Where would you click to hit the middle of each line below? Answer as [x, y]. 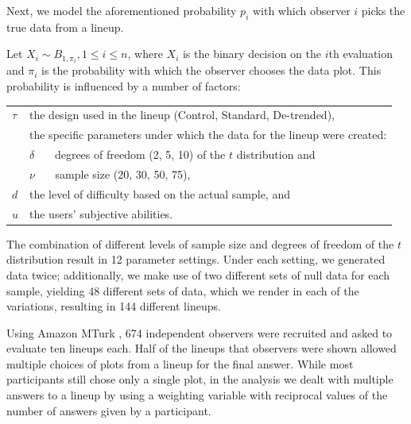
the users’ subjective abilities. [101, 213]
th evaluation [361, 54]
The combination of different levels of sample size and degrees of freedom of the [200, 243]
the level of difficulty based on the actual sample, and [160, 193]
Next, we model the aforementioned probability [122, 10]
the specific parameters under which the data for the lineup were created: [208, 135]
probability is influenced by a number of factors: [124, 86]
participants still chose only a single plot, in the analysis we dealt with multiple [200, 379]
